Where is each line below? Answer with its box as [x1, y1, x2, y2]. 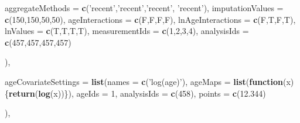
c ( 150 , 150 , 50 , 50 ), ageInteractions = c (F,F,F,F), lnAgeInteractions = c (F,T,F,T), [5, 13, 296, 25]
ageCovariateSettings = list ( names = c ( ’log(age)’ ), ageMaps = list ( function [5, 75, 283, 87]
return [9, 87, 35, 99]
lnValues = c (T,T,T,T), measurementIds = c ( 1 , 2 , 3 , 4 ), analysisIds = [5, 25, 249, 37]
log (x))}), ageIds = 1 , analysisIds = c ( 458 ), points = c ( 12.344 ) [38, 87, 266, 99]
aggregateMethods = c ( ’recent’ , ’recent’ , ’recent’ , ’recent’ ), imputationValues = [5, 2, 284, 13]
